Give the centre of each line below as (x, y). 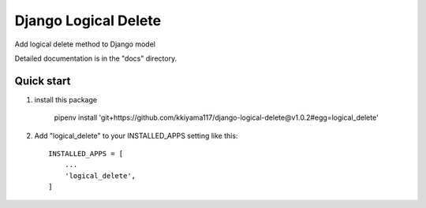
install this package (66, 99)
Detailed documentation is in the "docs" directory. (96, 58)
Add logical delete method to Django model (85, 44)
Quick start (43, 81)
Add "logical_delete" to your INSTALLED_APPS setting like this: (136, 136)
